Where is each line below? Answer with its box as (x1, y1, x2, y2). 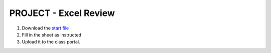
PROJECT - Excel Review (9, 7, 115, 18)
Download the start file (22, 25, 69, 31)
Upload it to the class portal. (22, 39, 80, 45)
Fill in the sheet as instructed (22, 31, 81, 37)
